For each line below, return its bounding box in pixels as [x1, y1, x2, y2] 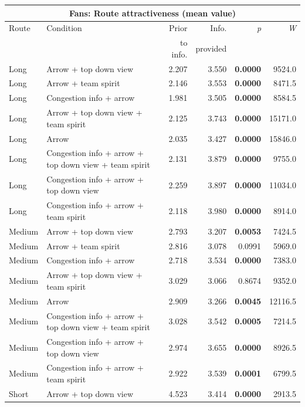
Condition [46, 22, 82, 34]
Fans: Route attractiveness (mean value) [69, 6, 236, 19]
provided [195, 42, 227, 54]
